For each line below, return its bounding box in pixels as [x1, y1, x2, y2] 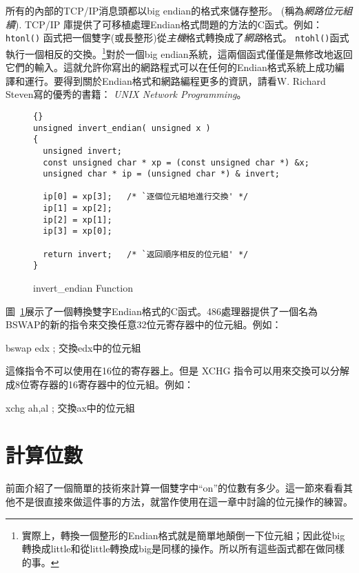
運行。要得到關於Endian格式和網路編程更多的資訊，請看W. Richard [24, 73, 326, 88]
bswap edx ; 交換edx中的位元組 [6, 340, 141, 354]
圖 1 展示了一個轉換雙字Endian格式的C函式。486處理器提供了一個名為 [6, 303, 318, 318]
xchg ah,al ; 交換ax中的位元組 [6, 400, 135, 414]
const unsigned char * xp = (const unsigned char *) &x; [43, 157, 309, 168]
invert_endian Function [33, 281, 133, 295]
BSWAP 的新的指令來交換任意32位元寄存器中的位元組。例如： [6, 317, 282, 332]
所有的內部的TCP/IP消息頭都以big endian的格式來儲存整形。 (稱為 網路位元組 [6, 3, 353, 17]
